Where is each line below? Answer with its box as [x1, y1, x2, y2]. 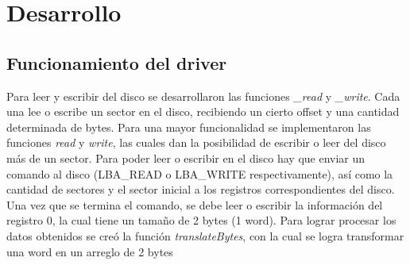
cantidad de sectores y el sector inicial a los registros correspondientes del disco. [6, 181, 395, 198]
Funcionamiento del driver [6, 50, 227, 75]
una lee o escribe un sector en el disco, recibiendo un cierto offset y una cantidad [6, 103, 400, 120]
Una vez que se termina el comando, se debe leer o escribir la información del [6, 196, 383, 213]
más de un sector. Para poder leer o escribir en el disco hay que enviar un [6, 149, 366, 166]
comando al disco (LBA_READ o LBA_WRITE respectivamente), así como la [6, 165, 393, 182]
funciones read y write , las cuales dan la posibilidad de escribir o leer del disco [6, 134, 386, 151]
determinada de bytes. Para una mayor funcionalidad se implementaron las [6, 118, 371, 135]
